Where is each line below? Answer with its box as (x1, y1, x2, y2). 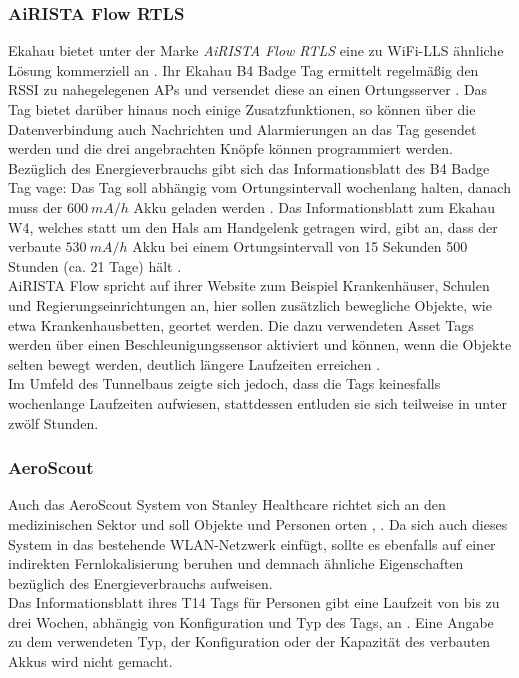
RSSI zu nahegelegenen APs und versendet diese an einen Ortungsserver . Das (8, 79, 488, 100)
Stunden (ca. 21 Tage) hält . (8, 255, 182, 276)
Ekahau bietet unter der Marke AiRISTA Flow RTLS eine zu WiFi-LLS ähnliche (8, 40, 504, 61)
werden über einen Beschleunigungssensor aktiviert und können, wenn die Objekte (8, 334, 512, 355)
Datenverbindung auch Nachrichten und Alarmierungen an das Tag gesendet (8, 118, 477, 139)
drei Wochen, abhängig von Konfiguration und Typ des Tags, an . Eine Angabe (8, 611, 494, 632)
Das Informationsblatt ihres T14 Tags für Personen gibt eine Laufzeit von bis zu (8, 592, 500, 613)
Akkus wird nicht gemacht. (8, 651, 173, 672)
